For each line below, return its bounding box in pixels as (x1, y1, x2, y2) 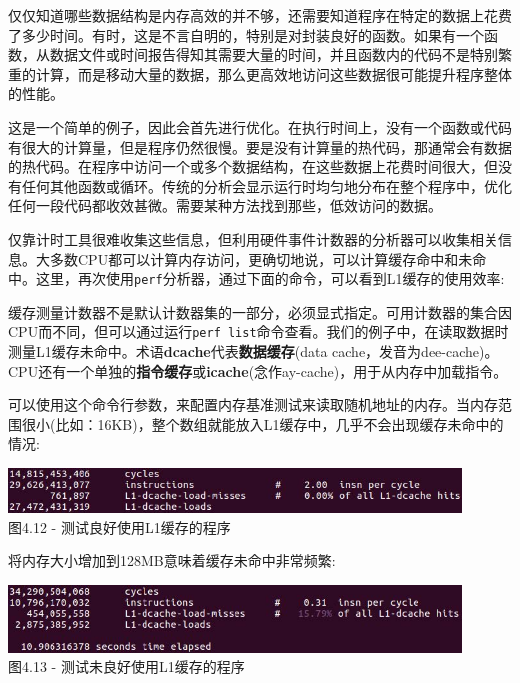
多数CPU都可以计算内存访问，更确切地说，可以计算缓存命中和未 (49, 248, 473, 269)
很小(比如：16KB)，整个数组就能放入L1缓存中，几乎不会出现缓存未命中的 (21, 413, 504, 434)
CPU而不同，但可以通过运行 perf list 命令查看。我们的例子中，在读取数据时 (8, 321, 509, 342)
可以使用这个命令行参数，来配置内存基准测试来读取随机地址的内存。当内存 (8, 394, 498, 415)
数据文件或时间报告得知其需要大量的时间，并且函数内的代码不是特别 (49, 44, 498, 65)
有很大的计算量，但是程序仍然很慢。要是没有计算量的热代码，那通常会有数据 (8, 136, 512, 157)
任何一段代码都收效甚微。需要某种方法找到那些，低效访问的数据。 (8, 195, 442, 216)
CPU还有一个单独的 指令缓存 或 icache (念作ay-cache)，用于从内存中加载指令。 (8, 360, 508, 381)
